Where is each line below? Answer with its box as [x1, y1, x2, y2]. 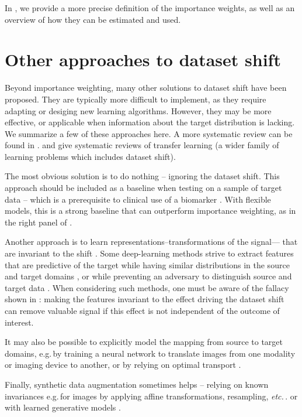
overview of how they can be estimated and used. [5, 13, 181, 25]
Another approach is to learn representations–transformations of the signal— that [5, 235, 298, 248]
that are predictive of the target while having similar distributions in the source [5, 258, 290, 271]
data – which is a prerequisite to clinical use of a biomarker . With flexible [5, 193, 271, 205]
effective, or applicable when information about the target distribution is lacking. [5, 116, 295, 128]
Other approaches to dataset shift [5, 47, 281, 71]
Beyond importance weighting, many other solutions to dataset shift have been [5, 81, 287, 94]
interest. [5, 316, 34, 328]
